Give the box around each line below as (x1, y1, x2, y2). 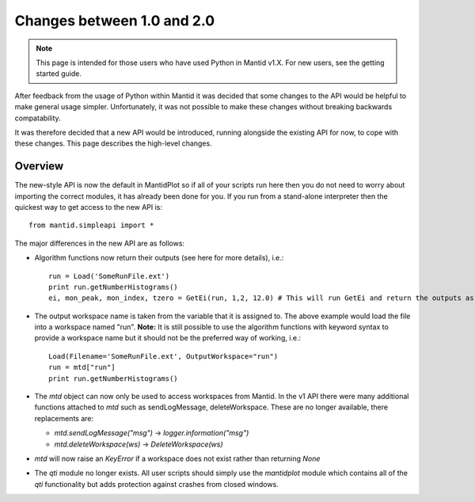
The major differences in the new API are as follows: (14, 238, 185, 248)
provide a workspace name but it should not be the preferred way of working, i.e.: (34, 333, 302, 343)
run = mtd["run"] (48, 363, 116, 372)
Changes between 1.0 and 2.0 (14, 12, 215, 29)
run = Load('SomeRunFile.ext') (48, 272, 170, 280)
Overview (14, 159, 64, 173)
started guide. (36, 69, 82, 78)
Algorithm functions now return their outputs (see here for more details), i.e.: (34, 253, 284, 263)
